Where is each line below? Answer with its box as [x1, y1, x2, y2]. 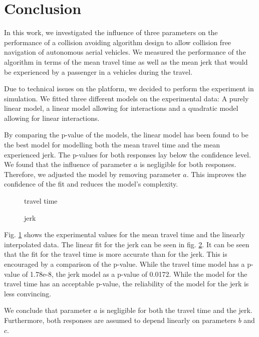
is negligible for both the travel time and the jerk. [100, 305, 252, 315]
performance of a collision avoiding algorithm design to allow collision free [4, 37, 231, 47]
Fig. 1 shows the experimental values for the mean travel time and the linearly [4, 229, 245, 240]
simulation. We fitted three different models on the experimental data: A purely [4, 93, 249, 103]
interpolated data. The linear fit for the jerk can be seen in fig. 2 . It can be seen [4, 239, 249, 249]
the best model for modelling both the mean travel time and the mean [4, 139, 220, 150]
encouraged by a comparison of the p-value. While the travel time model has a [4, 259, 245, 269]
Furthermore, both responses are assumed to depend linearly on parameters [4, 314, 236, 325]
